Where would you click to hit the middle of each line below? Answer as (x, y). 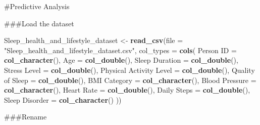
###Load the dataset (39, 23)
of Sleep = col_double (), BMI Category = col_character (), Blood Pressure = (130, 80)
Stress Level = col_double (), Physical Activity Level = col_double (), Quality (129, 70)
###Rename (25, 117)
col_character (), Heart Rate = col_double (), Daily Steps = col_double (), (127, 90)
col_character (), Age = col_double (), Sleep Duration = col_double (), (121, 60)
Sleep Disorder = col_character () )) (63, 99)
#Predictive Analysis (37, 6)
